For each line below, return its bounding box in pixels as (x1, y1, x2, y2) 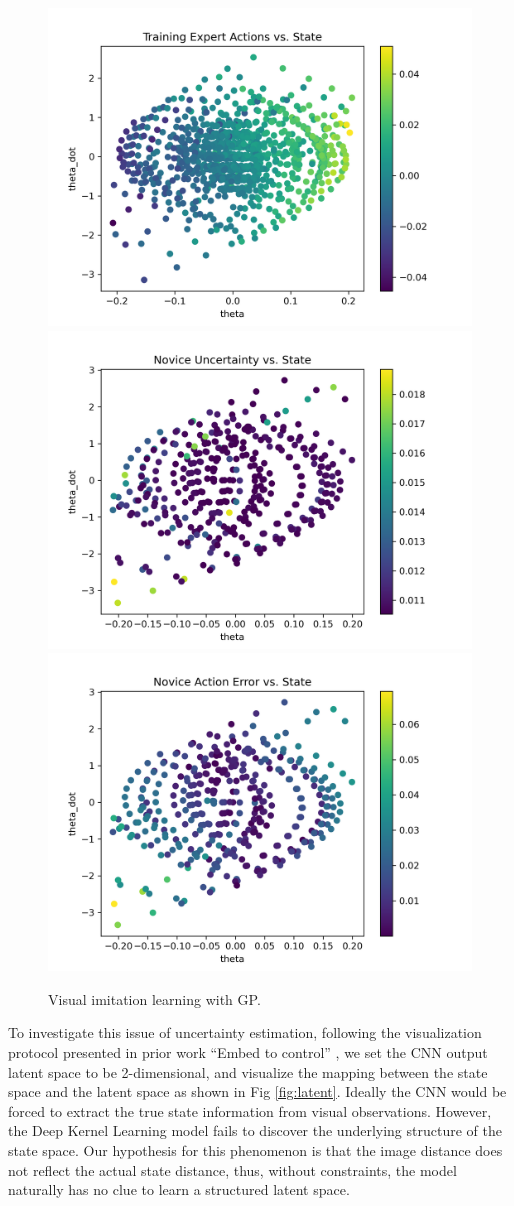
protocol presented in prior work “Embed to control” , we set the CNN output (8, 1041, 488, 1062)
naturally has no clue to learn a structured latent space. (8, 1179, 350, 1200)
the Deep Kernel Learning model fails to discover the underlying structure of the (8, 1120, 502, 1141)
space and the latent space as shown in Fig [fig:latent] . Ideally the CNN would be (8, 1081, 507, 1102)
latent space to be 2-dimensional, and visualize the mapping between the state (8, 1061, 488, 1082)
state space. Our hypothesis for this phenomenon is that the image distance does (8, 1139, 503, 1160)
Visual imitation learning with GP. (48, 988, 261, 1009)
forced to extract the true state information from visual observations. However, (8, 1100, 492, 1121)
